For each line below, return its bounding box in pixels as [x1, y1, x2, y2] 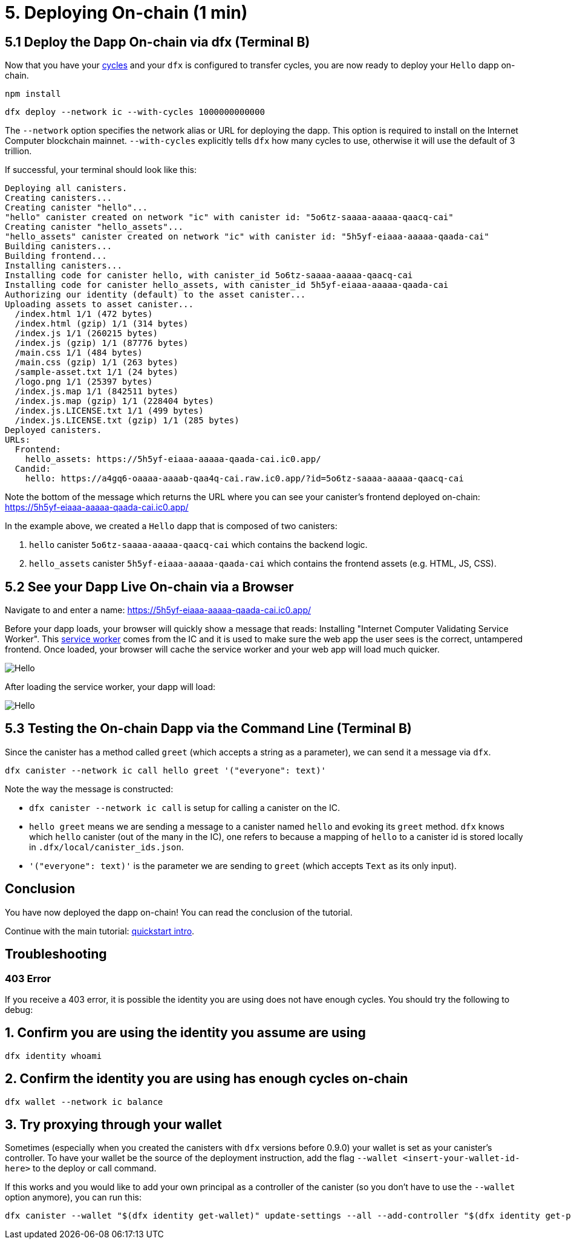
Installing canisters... [5, 261, 122, 271]
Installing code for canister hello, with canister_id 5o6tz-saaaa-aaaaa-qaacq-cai [5, 270, 413, 281]
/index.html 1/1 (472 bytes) [15, 309, 153, 319]
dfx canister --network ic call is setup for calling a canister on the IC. [29, 802, 341, 813]
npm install [5, 89, 61, 99]
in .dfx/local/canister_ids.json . [29, 841, 184, 852]
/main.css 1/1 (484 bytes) [15, 348, 143, 358]
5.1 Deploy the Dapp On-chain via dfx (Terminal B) [5, 34, 310, 50]
